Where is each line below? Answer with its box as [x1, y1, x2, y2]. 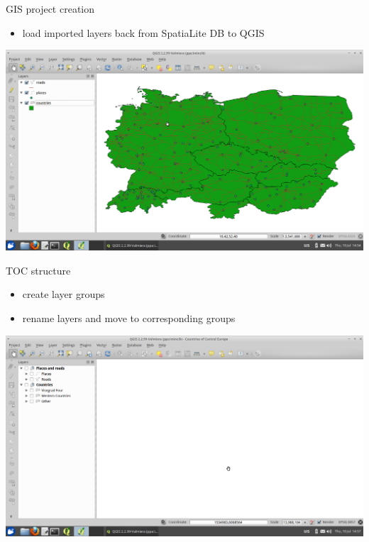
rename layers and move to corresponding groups [22, 310, 236, 325]
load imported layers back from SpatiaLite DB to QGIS [22, 25, 265, 40]
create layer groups [22, 287, 105, 302]
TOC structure [6, 262, 71, 277]
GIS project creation [6, 1, 95, 16]
